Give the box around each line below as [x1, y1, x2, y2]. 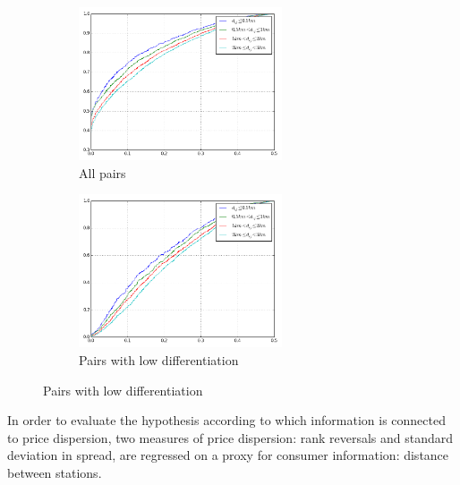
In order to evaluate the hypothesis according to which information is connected [7, 411, 446, 430]
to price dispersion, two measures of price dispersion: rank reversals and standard [7, 428, 454, 447]
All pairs [79, 163, 126, 182]
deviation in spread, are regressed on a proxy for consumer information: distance [7, 446, 449, 464]
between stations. [7, 463, 102, 481]
